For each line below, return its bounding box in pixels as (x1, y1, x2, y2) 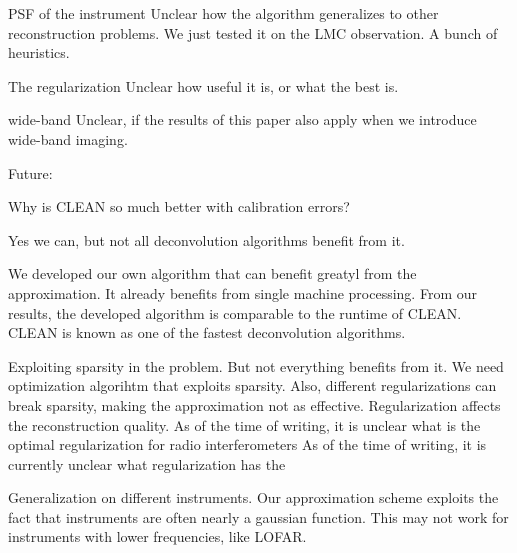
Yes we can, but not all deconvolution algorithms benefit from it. (8, 229, 405, 250)
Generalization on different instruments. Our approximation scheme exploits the (8, 487, 499, 508)
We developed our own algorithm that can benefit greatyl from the (8, 263, 417, 284)
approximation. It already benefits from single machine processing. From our (8, 282, 477, 303)
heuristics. (8, 42, 70, 63)
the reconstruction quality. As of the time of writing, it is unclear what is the (8, 414, 481, 435)
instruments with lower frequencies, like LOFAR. (8, 526, 307, 547)
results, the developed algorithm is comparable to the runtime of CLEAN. (8, 302, 462, 323)
